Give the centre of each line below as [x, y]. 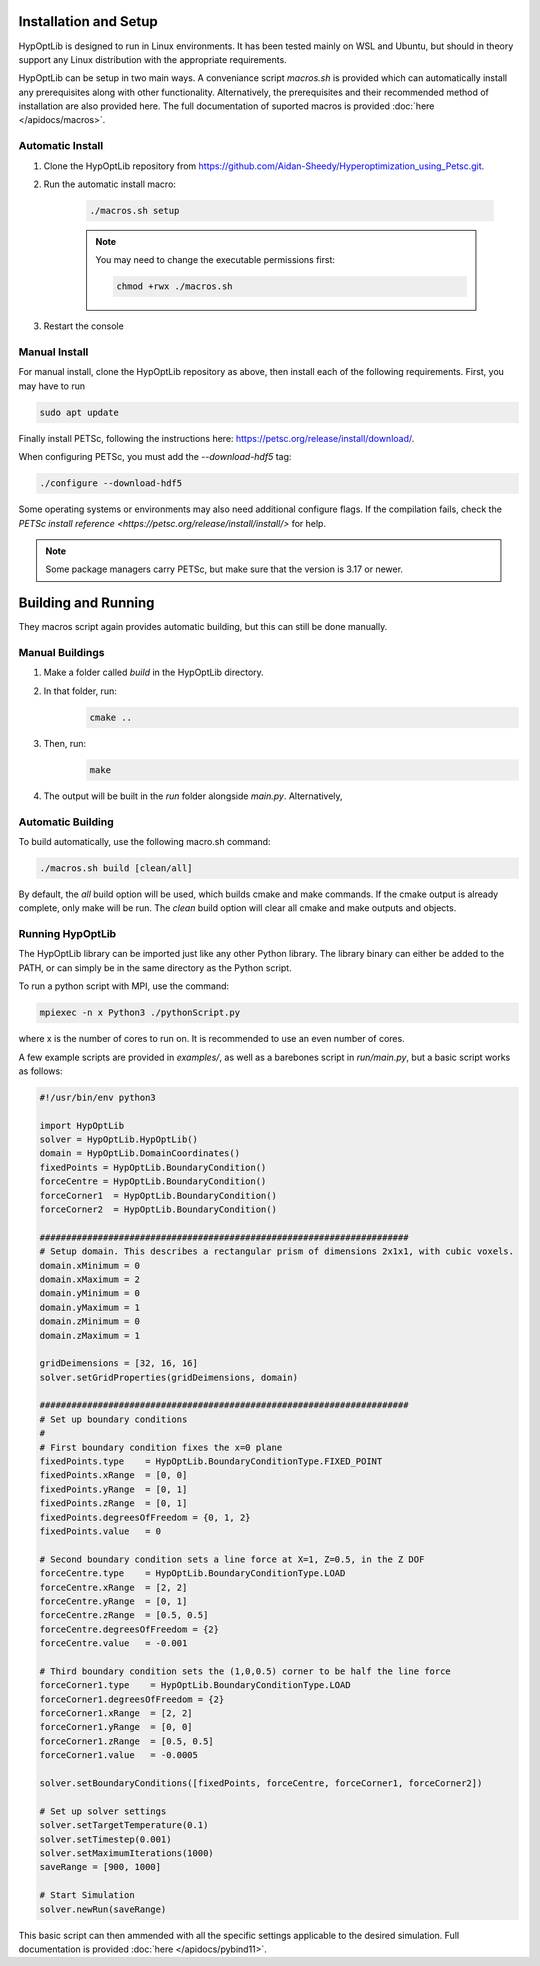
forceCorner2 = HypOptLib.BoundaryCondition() [158, 1209]
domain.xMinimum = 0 [89, 1265]
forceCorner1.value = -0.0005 [119, 1755]
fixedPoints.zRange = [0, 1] [113, 1503]
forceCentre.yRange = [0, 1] [113, 1601]
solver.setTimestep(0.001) [105, 1839]
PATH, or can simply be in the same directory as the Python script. [155, 967]
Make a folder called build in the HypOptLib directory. [153, 672]
